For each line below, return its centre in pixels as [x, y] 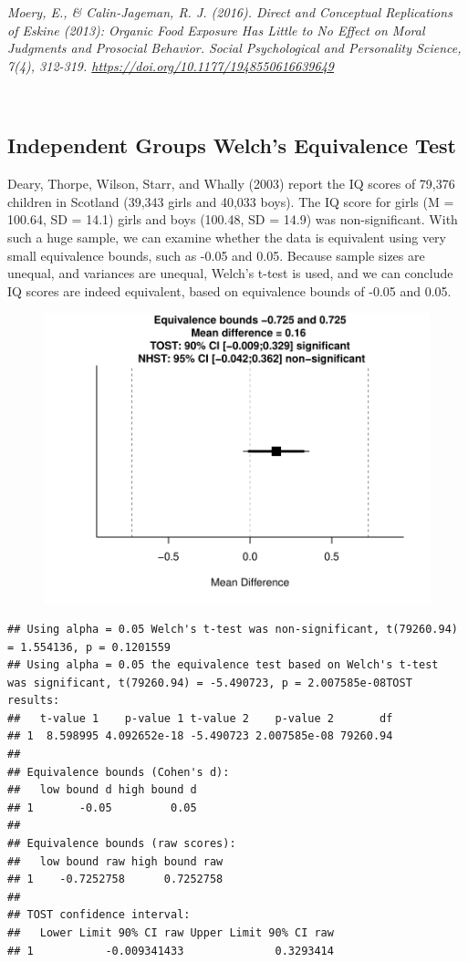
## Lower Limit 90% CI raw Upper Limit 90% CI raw [171, 933]
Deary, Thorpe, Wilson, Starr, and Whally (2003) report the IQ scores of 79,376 [231, 184]
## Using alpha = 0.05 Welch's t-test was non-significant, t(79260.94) [233, 629]
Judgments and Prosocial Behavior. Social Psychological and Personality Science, [234, 48]
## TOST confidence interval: [99, 915]
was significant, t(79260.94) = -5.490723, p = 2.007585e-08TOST [210, 683]
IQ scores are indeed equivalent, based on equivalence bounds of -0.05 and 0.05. [229, 290]
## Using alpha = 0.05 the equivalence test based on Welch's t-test [223, 665]
